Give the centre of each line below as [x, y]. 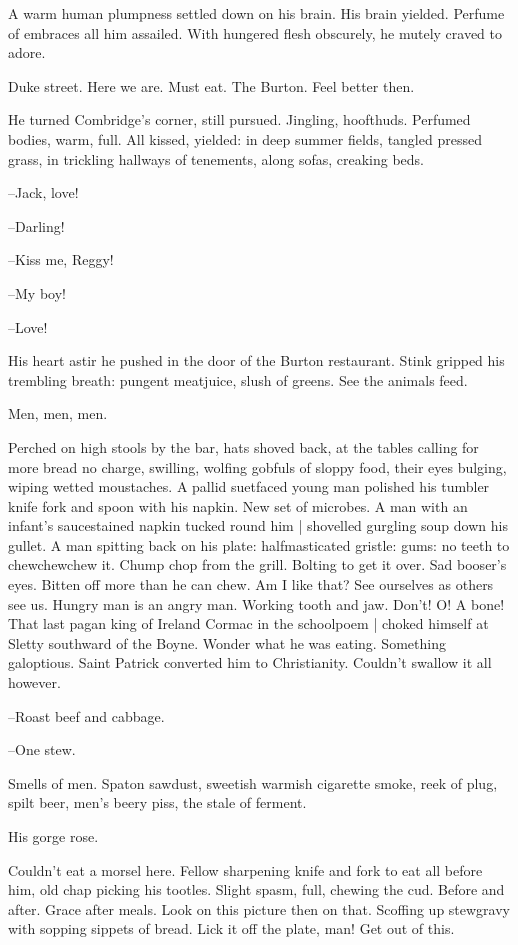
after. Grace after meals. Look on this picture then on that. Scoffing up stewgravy [259, 908]
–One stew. [42, 749]
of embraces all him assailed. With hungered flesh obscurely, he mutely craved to [255, 32]
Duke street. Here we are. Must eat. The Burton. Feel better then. [211, 85]
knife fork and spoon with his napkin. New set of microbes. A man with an [238, 505]
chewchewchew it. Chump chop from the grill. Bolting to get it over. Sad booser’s [257, 564]
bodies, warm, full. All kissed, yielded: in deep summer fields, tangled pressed [245, 138]
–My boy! [37, 292]
